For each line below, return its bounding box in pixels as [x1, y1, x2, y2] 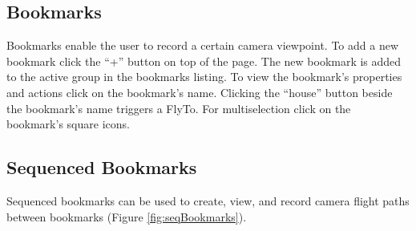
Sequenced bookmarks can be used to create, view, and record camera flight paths [6, 192, 410, 209]
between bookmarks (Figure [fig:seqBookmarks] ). [6, 208, 247, 225]
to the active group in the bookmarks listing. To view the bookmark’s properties [6, 68, 402, 85]
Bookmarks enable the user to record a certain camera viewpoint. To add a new [6, 37, 398, 54]
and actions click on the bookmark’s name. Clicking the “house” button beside [6, 83, 393, 100]
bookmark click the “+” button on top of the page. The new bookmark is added [6, 52, 402, 69]
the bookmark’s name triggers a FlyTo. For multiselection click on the [6, 99, 351, 116]
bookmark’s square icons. [6, 115, 130, 132]
